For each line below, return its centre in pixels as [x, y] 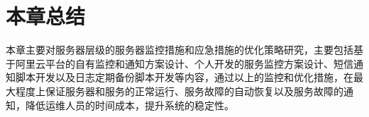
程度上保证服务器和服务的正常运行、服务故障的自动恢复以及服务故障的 [179, 91]
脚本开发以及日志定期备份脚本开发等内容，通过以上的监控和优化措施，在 [184, 77]
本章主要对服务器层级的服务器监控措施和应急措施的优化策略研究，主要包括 [180, 50]
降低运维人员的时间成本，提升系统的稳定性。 [130, 105]
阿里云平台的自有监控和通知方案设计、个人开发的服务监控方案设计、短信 [184, 63]
